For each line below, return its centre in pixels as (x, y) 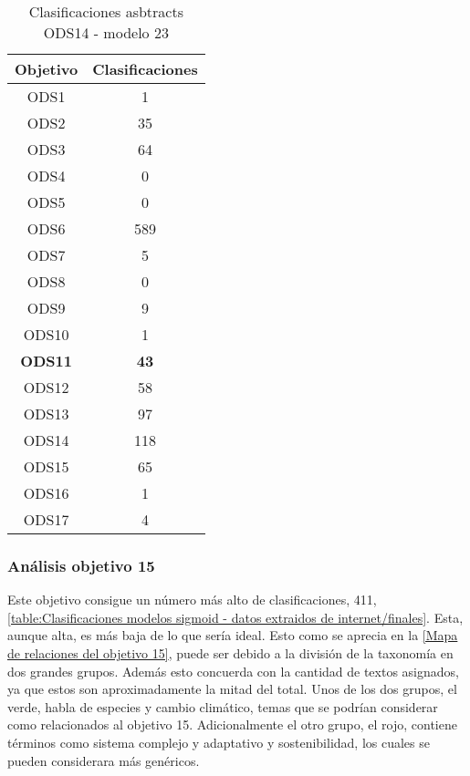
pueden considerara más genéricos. (104, 760)
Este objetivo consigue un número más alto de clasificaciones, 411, (192, 600)
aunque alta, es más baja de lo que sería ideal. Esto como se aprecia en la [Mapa (233, 635)
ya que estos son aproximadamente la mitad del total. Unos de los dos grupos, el (232, 689)
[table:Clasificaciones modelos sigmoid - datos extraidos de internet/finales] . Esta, (235, 617)
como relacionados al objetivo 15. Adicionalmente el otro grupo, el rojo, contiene (232, 724)
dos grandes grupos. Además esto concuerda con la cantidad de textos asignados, (233, 671)
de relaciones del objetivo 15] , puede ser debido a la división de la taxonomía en (230, 653)
